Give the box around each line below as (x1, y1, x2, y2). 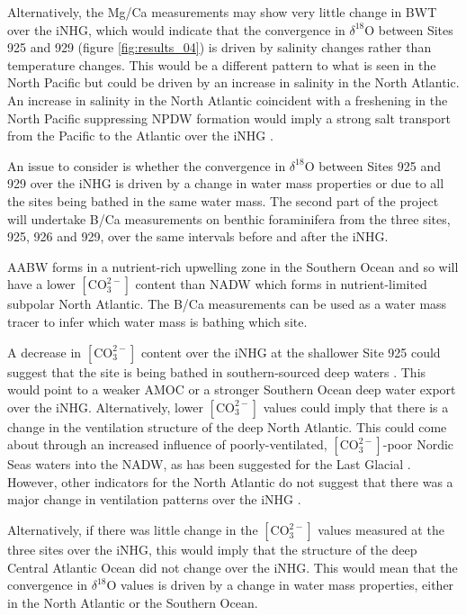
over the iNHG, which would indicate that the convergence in (7, 20, 345, 39)
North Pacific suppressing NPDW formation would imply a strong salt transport (7, 108, 451, 127)
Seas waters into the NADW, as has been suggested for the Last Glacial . (7, 455, 411, 474)
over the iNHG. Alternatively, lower (7, 397, 203, 416)
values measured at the (318, 520, 444, 539)
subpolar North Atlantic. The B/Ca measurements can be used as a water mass (7, 294, 447, 313)
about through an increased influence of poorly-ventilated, (7, 435, 327, 454)
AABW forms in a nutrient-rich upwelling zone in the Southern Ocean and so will (7, 257, 459, 276)
